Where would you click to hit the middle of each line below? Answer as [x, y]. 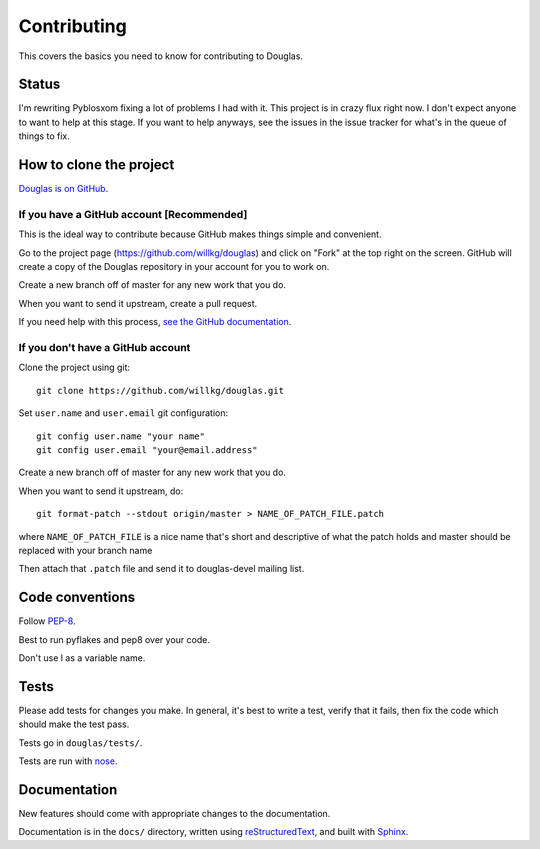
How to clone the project [96, 165]
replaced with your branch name [85, 550]
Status [39, 84]
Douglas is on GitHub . [63, 189]
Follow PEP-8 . [47, 621]
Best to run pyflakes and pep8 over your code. [114, 639]
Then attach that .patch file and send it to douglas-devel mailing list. [161, 569]
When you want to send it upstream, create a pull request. [138, 303]
